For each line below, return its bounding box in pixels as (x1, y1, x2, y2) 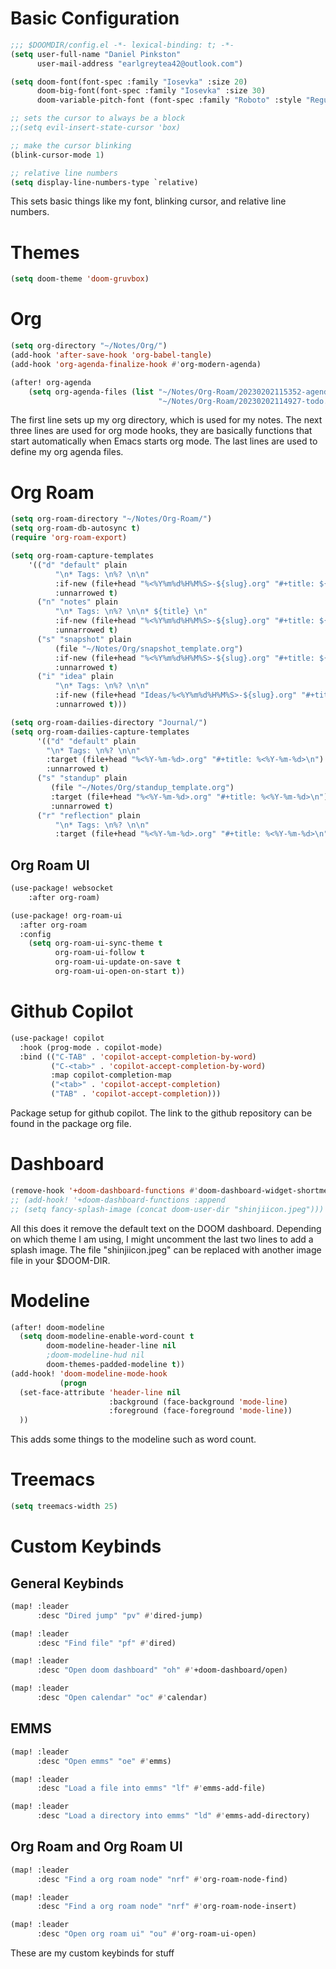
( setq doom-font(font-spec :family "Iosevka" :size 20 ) (10, 77, 248, 87)
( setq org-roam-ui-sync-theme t (28, 938, 163, 949)
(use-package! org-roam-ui (10, 910, 123, 921)
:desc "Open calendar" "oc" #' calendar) (36, 1693, 208, 1703)
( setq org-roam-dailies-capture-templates (10, 727, 190, 737)
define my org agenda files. (10, 446, 124, 458)
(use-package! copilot (10, 1033, 105, 1043)
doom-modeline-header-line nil (46, 1341, 177, 1351)
